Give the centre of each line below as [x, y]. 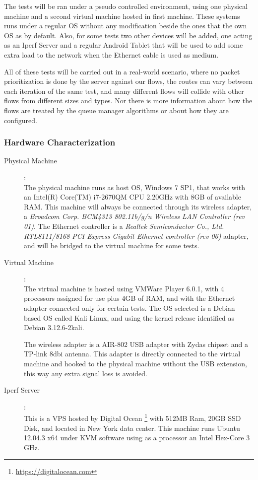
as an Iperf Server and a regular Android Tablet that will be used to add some [124, 45]
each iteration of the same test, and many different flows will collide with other [124, 91]
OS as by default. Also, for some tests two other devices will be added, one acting [128, 35]
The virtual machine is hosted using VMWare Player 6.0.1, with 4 [124, 288]
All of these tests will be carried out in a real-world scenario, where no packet [122, 71]
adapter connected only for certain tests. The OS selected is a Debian [129, 308]
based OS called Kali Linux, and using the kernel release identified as [129, 317]
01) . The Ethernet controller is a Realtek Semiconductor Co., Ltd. [124, 226]
